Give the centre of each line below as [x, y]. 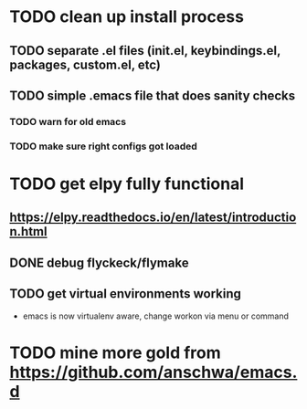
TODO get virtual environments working [126, 294]
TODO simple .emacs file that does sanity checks [153, 95]
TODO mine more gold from [115, 352]
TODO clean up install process [127, 17]
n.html [28, 231]
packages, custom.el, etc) [85, 64]
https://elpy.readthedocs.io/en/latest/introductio [153, 218]
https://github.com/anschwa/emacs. [153, 372]
